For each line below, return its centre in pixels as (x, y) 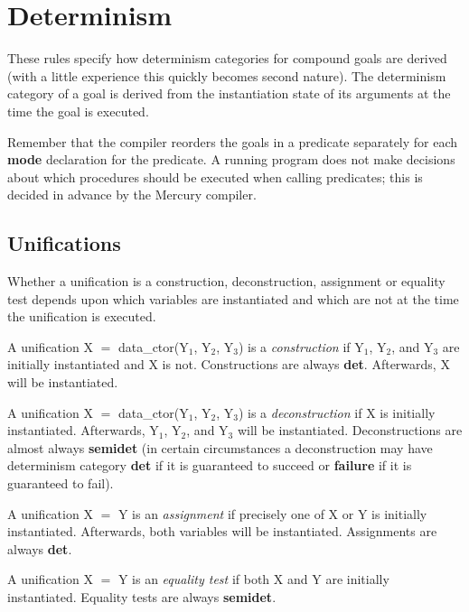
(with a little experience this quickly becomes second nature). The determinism (227, 75)
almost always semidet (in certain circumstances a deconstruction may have (220, 447)
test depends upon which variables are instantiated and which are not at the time (233, 298)
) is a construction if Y (301, 346)
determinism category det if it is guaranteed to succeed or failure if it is (210, 465)
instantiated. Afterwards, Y (83, 430)
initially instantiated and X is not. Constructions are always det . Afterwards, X (229, 364)
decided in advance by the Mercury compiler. (132, 195)
